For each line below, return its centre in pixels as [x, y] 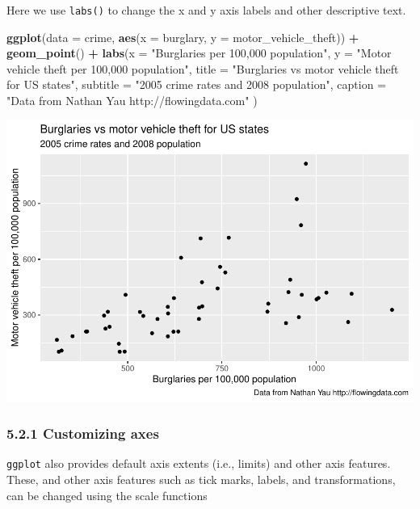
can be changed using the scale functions [107, 495]
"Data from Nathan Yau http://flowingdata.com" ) [132, 101]
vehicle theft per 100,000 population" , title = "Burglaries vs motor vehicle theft [203, 68]
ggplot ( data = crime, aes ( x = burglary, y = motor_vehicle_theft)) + [183, 37]
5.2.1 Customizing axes [83, 433]
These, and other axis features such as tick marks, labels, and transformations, [201, 480]
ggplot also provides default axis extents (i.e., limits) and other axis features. [199, 463]
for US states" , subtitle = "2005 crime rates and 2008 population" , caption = [197, 84]
